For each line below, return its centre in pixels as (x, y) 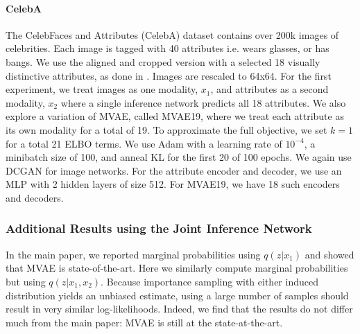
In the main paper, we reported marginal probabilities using (133, 254)
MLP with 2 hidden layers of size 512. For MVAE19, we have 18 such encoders (173, 184)
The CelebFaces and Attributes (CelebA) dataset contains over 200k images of (172, 34)
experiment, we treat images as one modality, (102, 89)
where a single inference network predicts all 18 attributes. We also (203, 102)
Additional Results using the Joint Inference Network (159, 228)
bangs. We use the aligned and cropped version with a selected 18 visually (163, 61)
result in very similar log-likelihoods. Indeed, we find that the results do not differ (179, 309)
